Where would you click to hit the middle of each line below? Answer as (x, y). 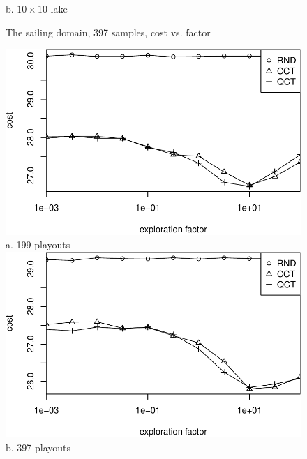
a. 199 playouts (38, 244)
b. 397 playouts (38, 447)
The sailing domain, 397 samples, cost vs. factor (108, 32)
